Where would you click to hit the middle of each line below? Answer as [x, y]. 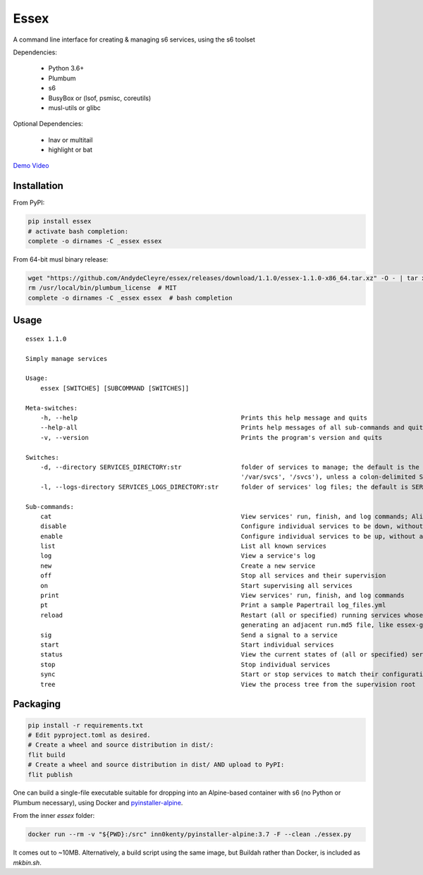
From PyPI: [29, 203]
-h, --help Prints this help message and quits [204, 418]
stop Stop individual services [185, 664]
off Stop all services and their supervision [213, 576]
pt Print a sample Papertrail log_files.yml [213, 605]
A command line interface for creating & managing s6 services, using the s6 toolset [134, 39]
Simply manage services [67, 359]
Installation [38, 186]
